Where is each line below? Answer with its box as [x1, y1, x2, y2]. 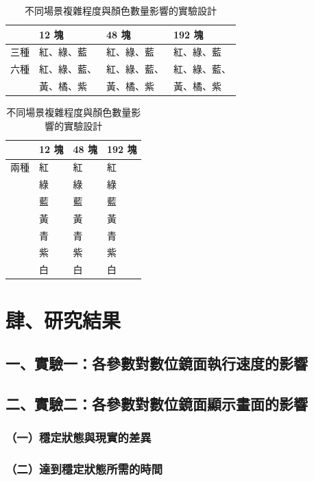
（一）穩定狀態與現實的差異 [5, 429, 152, 446]
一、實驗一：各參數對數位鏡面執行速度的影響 [5, 353, 308, 374]
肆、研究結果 [5, 305, 121, 333]
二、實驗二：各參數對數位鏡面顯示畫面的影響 [5, 392, 308, 414]
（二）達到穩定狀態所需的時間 [5, 460, 163, 478]
